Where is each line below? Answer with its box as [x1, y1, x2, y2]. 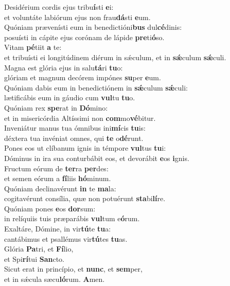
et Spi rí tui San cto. [4, 253, 64, 264]
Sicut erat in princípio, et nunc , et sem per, [4, 263, 143, 274]
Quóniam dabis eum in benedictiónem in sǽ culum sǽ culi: [4, 82, 188, 93]
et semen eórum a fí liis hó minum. [4, 173, 111, 184]
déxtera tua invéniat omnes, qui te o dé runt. [4, 132, 144, 143]
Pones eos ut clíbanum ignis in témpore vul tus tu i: [4, 142, 166, 153]
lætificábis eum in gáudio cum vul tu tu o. [4, 92, 135, 103]
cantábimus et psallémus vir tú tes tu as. [4, 233, 128, 244]
